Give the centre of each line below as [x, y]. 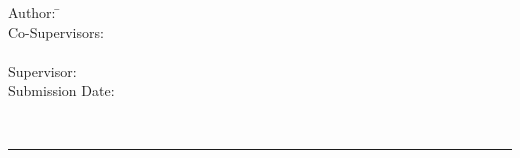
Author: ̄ [34, 12]
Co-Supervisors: [56, 31]
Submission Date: [61, 90]
